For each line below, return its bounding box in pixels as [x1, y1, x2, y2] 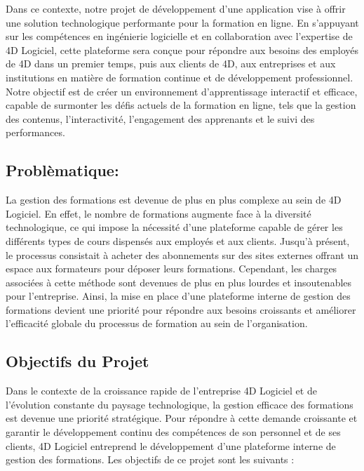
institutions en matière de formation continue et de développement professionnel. [6, 69, 353, 84]
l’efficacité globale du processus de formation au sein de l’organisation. [6, 316, 308, 331]
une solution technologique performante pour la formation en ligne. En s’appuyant [6, 15, 359, 29]
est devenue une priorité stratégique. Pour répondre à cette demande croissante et [6, 411, 358, 425]
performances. [6, 125, 65, 140]
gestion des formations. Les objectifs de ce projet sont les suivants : [6, 452, 295, 467]
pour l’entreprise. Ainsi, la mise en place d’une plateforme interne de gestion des [6, 288, 351, 303]
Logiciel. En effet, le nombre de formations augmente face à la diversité [6, 206, 311, 220]
